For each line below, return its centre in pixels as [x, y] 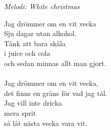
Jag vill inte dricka [33, 103]
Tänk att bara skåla [35, 43]
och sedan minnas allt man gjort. [55, 63]
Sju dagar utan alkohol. [40, 33]
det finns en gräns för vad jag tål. [56, 93]
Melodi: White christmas [42, 6]
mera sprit [20, 112]
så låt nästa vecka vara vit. [46, 123]
